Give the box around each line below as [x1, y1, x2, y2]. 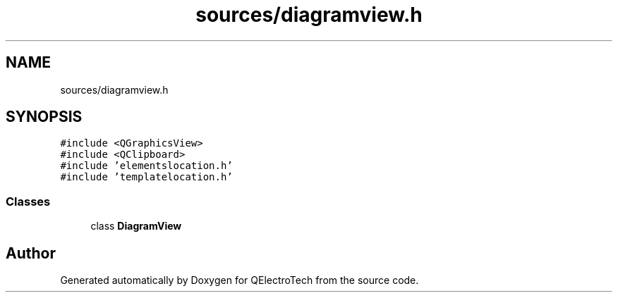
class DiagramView [90, 220, 182, 232]
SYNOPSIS [6, 108, 83, 126]
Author [6, 244, 56, 262]
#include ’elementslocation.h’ [60, 160, 233, 172]
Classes [6, 194, 51, 209]
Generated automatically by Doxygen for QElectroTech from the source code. [60, 274, 419, 287]
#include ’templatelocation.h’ [60, 171, 233, 183]
